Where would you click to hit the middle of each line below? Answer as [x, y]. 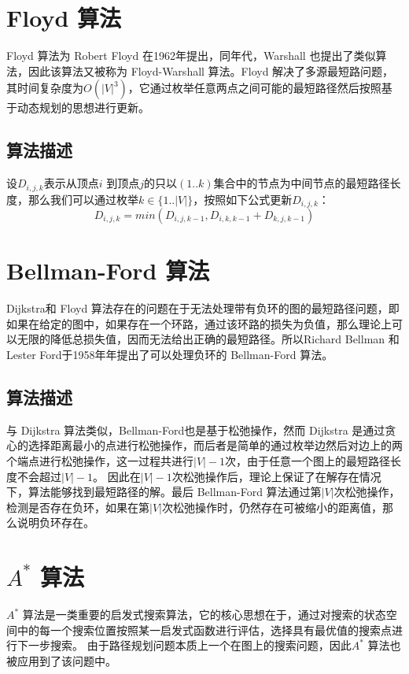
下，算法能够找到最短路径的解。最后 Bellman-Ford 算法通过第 [164, 492]
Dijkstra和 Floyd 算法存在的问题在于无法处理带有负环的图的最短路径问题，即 [203, 308]
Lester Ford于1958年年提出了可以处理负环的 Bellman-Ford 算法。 [170, 354]
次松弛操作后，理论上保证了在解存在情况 [276, 476]
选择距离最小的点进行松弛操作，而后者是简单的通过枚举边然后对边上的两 [215, 445]
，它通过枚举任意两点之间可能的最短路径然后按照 [254, 88]
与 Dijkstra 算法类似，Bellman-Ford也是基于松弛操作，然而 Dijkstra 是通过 [196, 430]
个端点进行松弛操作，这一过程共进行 [100, 460]
